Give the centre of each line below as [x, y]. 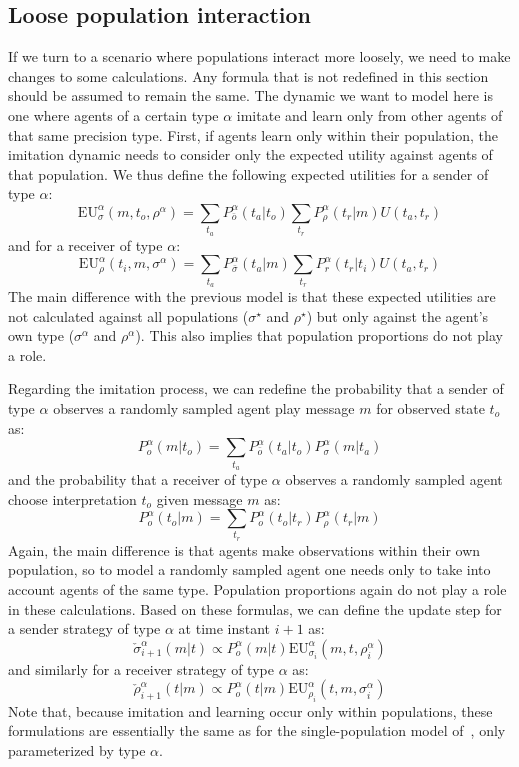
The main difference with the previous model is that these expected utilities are [252, 296]
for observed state [430, 407]
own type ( [41, 335]
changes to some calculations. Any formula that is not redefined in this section [248, 75]
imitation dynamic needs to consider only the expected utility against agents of [250, 154]
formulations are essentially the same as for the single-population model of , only [257, 730]
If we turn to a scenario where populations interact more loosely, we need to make [259, 56]
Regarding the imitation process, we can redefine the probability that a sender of [256, 388]
